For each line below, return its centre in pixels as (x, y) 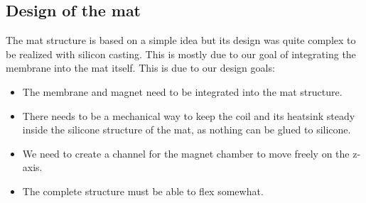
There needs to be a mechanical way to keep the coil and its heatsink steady (189, 115)
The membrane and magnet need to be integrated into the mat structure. (182, 91)
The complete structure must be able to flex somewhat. (143, 191)
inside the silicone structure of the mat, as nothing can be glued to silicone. (187, 130)
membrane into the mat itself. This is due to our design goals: (140, 68)
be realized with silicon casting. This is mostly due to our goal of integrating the (181, 54)
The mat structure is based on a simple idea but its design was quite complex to (181, 40)
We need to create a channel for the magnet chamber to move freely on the (186, 153)
